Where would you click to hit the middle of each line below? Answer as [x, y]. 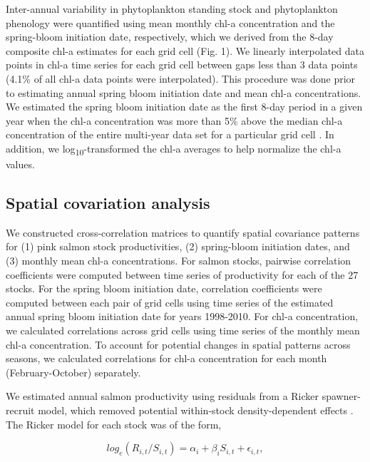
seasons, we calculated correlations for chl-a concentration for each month [166, 358]
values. [20, 164]
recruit [20, 410]
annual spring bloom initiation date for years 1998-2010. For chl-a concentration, [182, 316]
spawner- [341, 396]
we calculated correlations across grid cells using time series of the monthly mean [183, 330]
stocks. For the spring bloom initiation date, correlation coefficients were [164, 288]
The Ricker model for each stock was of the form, [114, 424]
